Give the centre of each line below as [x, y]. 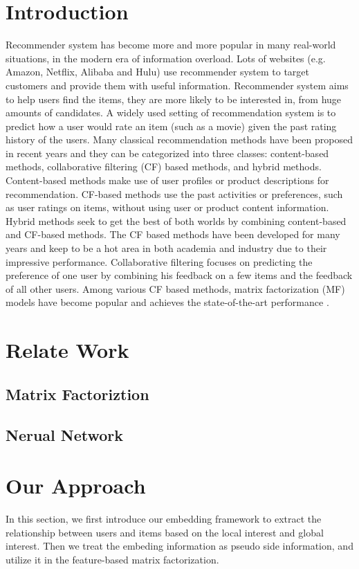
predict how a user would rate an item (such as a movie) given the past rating [171, 126]
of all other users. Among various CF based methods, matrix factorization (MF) [175, 288]
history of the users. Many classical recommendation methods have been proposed [179, 139]
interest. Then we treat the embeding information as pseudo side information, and [179, 546]
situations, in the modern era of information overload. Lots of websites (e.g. [166, 58]
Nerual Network [65, 434]
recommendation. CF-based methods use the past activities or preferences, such [174, 193]
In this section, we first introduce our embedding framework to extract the [164, 519]
